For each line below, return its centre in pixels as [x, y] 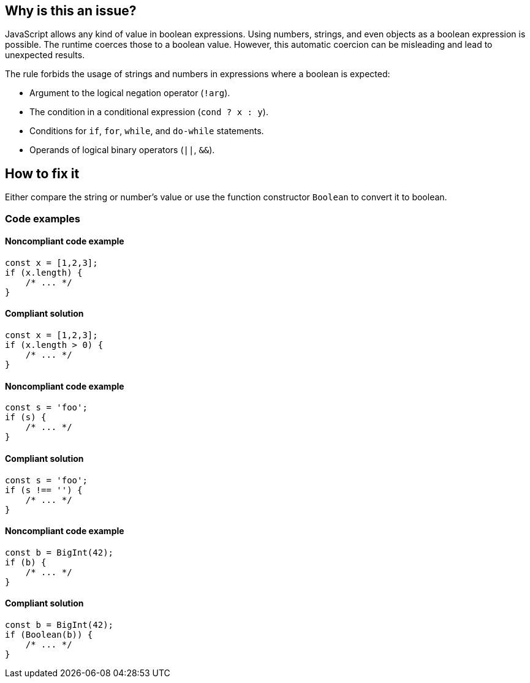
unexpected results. [45, 55]
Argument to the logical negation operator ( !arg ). [130, 93]
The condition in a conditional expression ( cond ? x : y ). [149, 112]
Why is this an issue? [71, 11]
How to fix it [42, 173]
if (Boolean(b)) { [49, 634]
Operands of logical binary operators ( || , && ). [122, 150]
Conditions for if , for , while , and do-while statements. [147, 131]
